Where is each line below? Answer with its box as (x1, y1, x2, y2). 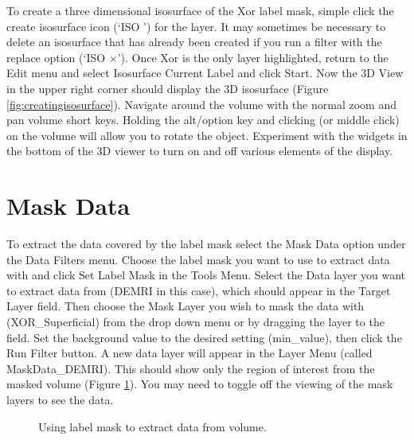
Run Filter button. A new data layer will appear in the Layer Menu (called (6, 345, 373, 361)
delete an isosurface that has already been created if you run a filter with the (6, 33, 382, 50)
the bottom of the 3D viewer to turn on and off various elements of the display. (6, 142, 393, 159)
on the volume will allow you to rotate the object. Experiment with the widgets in (6, 127, 408, 143)
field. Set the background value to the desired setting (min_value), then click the (6, 329, 402, 345)
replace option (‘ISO (6, 49, 106, 65)
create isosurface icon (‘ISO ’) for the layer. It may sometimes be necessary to (6, 18, 386, 34)
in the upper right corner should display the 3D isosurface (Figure (6, 80, 329, 96)
